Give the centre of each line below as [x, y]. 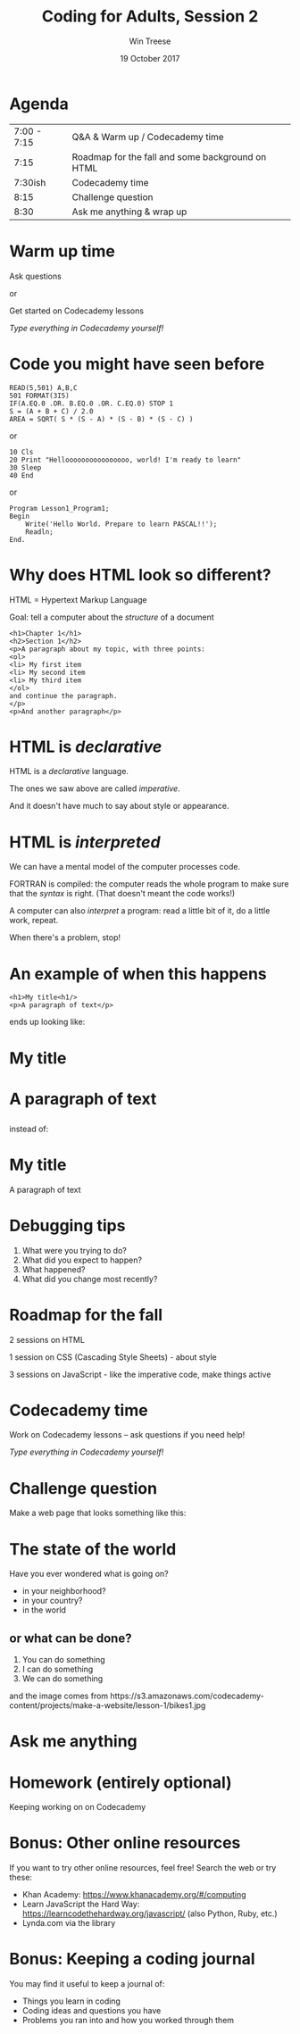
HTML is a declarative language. [69, 771]
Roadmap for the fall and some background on [169, 156]
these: [21, 1878]
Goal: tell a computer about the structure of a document [112, 617]
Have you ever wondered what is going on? [89, 1574]
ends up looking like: [47, 1022]
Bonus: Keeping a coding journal [133, 1959]
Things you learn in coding [71, 2001]
